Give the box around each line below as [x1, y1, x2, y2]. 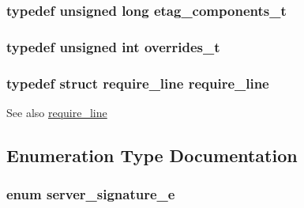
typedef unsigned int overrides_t [6, 36, 220, 56]
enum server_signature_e [6, 184, 175, 204]
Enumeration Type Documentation [6, 142, 298, 167]
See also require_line [6, 104, 107, 120]
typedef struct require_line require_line [6, 73, 269, 93]
